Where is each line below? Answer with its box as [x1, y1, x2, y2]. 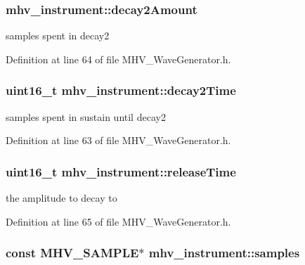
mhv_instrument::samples [148, 244, 300, 261]
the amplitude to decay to [6, 190, 117, 205]
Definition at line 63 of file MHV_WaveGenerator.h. [6, 133, 231, 148]
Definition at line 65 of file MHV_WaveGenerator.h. [6, 214, 231, 228]
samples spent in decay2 [6, 28, 110, 43]
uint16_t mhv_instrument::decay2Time [6, 82, 236, 99]
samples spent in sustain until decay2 [6, 109, 166, 124]
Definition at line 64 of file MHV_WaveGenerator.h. [6, 51, 231, 66]
